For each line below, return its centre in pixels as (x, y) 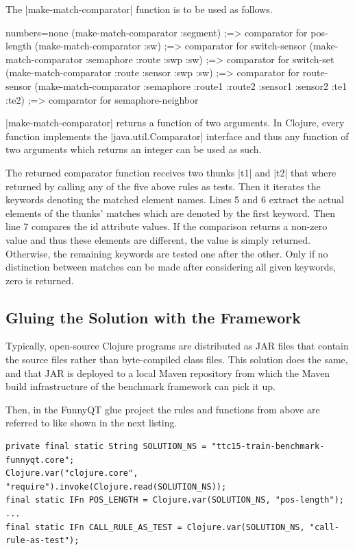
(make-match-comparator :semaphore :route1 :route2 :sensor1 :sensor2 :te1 (191, 85)
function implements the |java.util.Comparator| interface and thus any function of (177, 136)
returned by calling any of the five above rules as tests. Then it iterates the (163, 186)
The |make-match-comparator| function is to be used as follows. (139, 9)
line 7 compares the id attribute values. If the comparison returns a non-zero (167, 226)
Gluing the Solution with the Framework (154, 317)
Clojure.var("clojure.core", (72, 473)
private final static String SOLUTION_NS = (106, 447)
